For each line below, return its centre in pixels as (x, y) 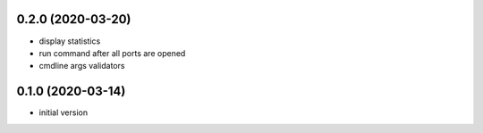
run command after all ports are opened (112, 53)
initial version (64, 112)
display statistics (70, 41)
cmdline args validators (82, 66)
